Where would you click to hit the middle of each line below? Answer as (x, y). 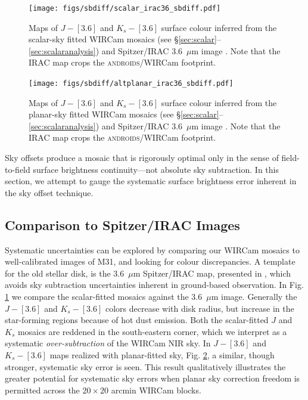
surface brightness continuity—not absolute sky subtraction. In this (156, 169)
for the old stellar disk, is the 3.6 (65, 273)
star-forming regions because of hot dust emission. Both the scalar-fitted (137, 320)
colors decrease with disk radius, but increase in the (200, 308)
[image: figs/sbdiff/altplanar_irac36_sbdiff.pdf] (131, 84)
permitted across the (42, 390)
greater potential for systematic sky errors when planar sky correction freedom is (153, 378)
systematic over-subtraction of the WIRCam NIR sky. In (108, 343)
